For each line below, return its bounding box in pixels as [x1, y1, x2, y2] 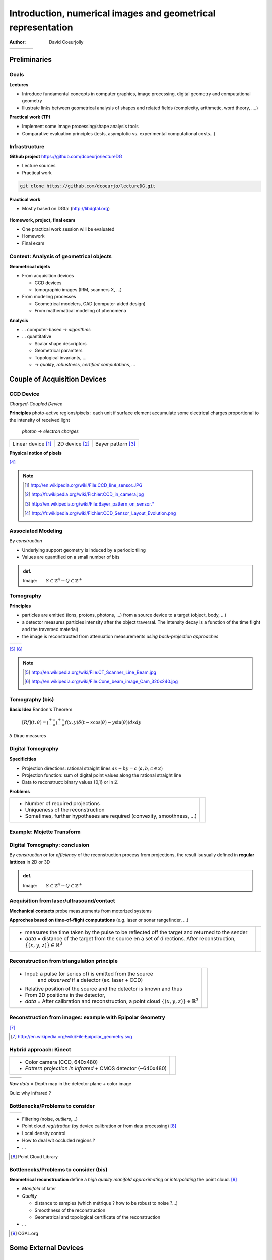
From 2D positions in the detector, [25, 991, 106, 998]
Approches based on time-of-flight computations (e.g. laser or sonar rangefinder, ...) [9, 917, 189, 923]
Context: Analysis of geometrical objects [9, 253, 112, 260]
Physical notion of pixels [9, 450, 62, 456]
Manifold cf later [22, 1186, 56, 1192]
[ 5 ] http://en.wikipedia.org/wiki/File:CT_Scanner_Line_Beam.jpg [24, 669, 156, 675]
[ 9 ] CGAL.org [11, 1230, 39, 1236]
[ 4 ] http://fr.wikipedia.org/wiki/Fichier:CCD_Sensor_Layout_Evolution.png [24, 510, 176, 516]
